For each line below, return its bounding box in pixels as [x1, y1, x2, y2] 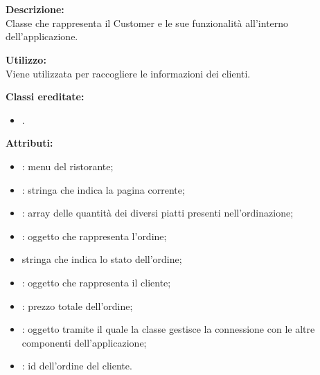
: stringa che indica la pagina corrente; [21, 182, 185, 196]
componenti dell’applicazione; [21, 335, 147, 349]
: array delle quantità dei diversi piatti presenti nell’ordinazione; [21, 205, 294, 220]
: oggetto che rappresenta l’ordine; [21, 228, 167, 243]
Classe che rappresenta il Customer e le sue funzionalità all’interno [6, 15, 289, 30]
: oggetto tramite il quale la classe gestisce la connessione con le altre [21, 322, 315, 336]
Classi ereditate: [6, 89, 85, 104]
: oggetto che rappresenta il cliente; [21, 275, 171, 289]
